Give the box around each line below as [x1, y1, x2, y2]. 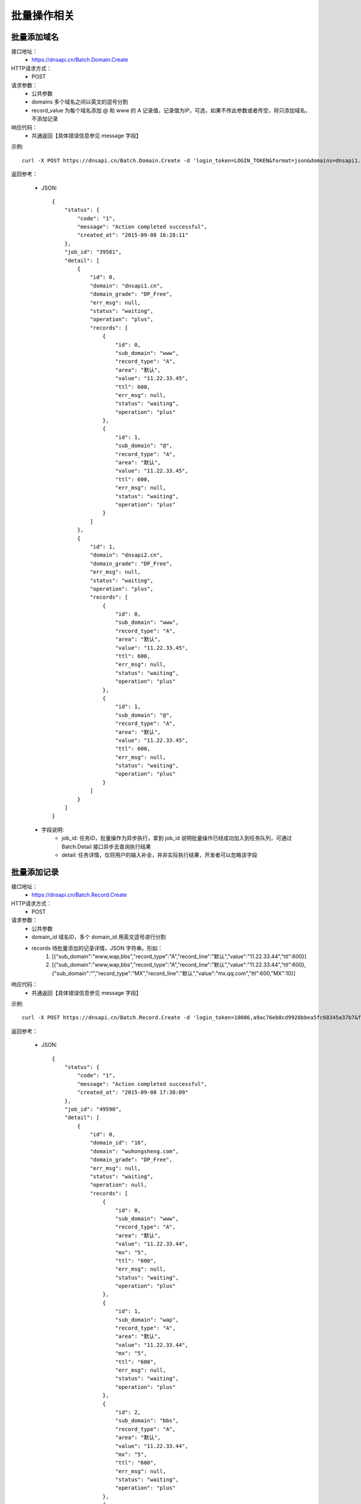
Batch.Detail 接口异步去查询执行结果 [61, 843, 152, 850]
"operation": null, [90, 1182, 147, 1188]
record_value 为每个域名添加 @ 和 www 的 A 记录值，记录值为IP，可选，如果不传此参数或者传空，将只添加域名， [31, 106, 311, 114]
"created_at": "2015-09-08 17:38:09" [77, 1089, 189, 1096]
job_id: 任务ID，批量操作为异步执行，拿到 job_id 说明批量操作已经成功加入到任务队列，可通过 [61, 834, 292, 842]
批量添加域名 [11, 32, 59, 42]
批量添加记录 [11, 867, 59, 877]
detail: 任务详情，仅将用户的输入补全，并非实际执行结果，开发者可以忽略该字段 [61, 851, 258, 858]
